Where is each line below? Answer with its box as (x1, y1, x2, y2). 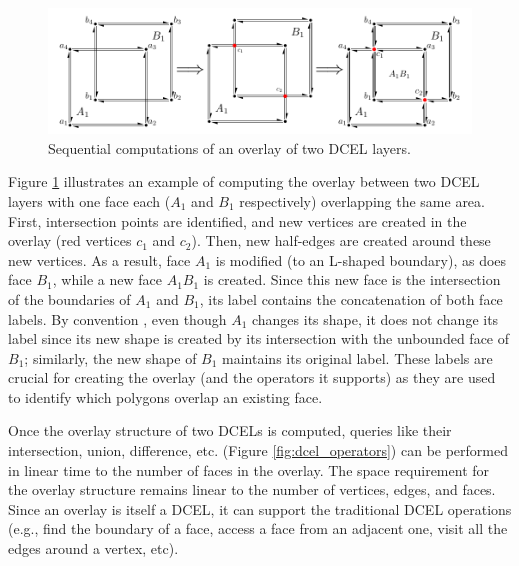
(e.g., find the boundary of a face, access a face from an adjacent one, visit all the (8, 518, 508, 539)
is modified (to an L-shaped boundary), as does (215, 249, 507, 270)
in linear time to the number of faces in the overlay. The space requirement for (8, 459, 490, 480)
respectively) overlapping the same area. (239, 190, 485, 211)
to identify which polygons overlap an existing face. (8, 386, 323, 407)
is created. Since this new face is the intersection (203, 269, 501, 290)
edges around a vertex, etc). (8, 538, 179, 559)
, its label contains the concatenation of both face (199, 288, 503, 309)
